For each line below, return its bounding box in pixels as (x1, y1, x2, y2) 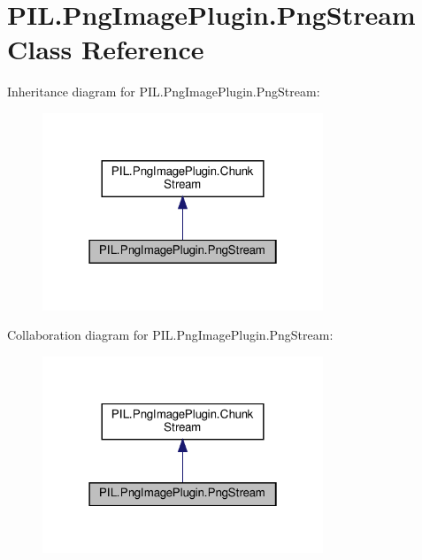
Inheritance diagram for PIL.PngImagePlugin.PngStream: (7, 82, 320, 101)
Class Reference (7, 31, 204, 67)
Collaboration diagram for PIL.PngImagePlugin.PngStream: (7, 326, 334, 344)
